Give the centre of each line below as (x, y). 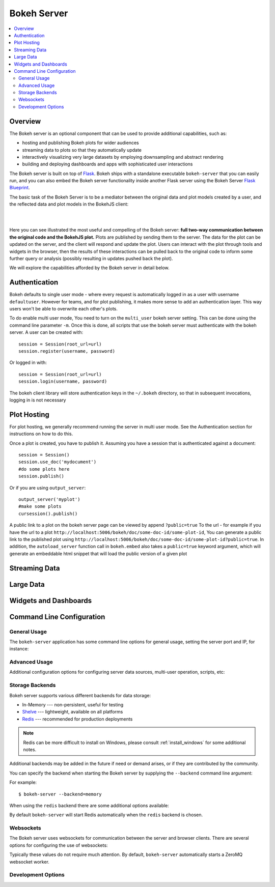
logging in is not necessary (38, 400)
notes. (30, 749)
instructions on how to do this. (41, 434)
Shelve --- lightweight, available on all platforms (73, 712)
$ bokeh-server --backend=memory (60, 794)
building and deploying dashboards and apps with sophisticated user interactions (107, 164)
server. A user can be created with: (46, 332)
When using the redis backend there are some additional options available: (89, 805)
